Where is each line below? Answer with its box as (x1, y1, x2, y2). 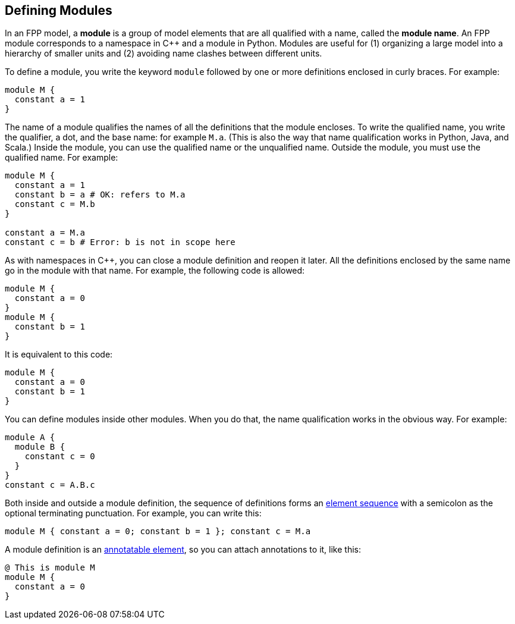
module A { (5, 432, 55, 443)
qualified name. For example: (5, 152, 118, 163)
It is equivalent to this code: (5, 349, 113, 360)
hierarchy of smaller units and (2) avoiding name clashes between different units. (5, 48, 322, 59)
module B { (14, 442, 65, 452)
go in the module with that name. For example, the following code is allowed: (5, 265, 305, 276)
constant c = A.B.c (5, 480, 95, 490)
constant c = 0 (24, 451, 95, 462)
